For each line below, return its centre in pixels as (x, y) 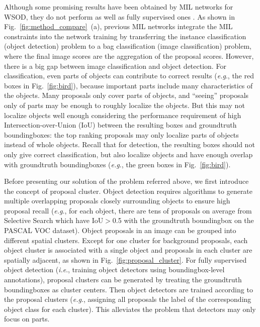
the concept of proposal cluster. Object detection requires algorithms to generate (128, 191)
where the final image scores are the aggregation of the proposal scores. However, (129, 56)
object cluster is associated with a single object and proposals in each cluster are (128, 250)
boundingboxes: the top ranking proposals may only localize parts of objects (121, 134)
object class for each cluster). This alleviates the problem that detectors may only (130, 309)
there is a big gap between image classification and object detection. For (115, 66)
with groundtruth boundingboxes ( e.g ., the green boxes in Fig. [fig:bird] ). (117, 164)
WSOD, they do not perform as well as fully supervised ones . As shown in (119, 16)
